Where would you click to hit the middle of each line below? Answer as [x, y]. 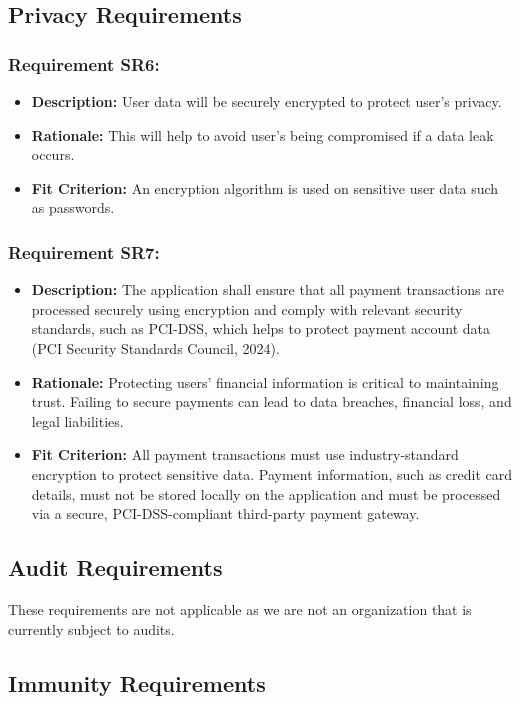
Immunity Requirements [137, 682]
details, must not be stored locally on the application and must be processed [266, 493]
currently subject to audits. [91, 628]
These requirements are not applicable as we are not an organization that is [240, 608]
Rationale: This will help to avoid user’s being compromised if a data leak [262, 134]
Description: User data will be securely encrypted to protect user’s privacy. [266, 101]
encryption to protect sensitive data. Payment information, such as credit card [271, 473]
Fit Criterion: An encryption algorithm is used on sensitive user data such [265, 187]
